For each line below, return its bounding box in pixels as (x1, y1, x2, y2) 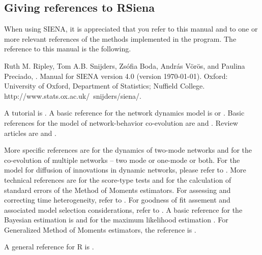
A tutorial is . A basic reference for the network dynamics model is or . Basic (4, 107, 245, 118)
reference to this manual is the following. (4, 43, 131, 54)
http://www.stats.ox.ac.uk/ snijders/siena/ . (4, 90, 141, 101)
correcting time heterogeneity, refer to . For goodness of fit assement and (4, 194, 230, 205)
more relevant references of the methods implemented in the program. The (4, 33, 237, 44)
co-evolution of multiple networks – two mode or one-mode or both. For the (4, 154, 240, 165)
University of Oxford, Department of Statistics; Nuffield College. (4, 80, 205, 91)
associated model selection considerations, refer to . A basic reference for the (4, 204, 243, 215)
